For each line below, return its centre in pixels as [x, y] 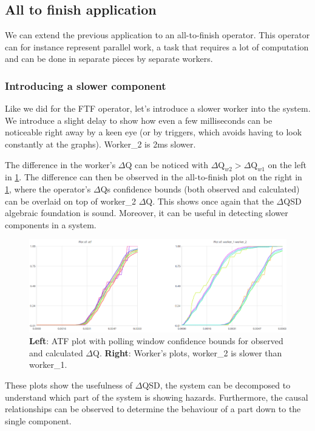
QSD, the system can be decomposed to [216, 385]
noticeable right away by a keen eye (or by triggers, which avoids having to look [154, 132]
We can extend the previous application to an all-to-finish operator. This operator [157, 35]
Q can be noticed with [167, 164]
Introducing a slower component [86, 85]
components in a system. [51, 224]
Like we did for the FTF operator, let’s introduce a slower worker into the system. [158, 108]
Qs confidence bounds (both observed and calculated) [200, 188]
